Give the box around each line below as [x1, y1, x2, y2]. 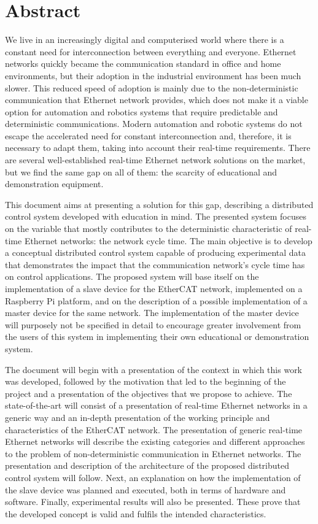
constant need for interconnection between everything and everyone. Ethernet [5, 45, 297, 58]
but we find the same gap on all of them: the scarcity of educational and [5, 165, 277, 178]
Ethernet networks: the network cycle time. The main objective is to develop [24, 234, 312, 247]
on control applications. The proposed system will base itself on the [5, 270, 259, 283]
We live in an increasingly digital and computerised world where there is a [5, 33, 284, 46]
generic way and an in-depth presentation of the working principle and [5, 410, 270, 423]
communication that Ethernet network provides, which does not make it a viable [5, 93, 308, 106]
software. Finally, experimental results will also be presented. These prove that [5, 495, 301, 508]
